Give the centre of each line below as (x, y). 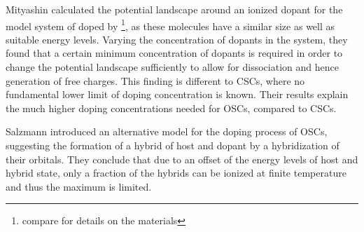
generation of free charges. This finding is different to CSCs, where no (155, 80)
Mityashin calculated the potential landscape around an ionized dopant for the (174, 9)
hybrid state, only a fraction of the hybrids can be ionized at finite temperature (176, 173)
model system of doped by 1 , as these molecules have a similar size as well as (170, 25)
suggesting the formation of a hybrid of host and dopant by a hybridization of (173, 145)
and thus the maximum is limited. (79, 186)
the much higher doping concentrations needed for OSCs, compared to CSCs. (171, 108)
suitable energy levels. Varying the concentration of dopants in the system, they (177, 39)
